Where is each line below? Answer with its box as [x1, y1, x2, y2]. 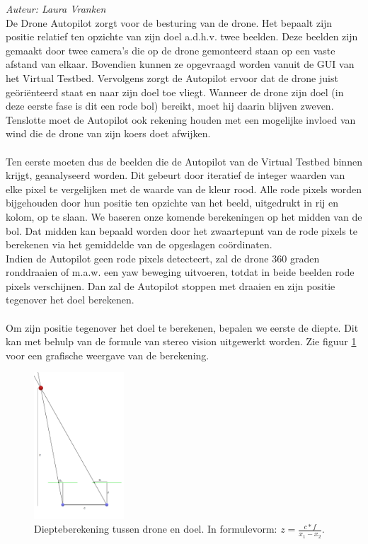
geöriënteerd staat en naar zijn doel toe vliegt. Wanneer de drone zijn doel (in [6, 84, 344, 99]
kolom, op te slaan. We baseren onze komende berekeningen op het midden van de [6, 209, 362, 224]
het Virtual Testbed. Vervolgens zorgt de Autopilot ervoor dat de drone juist [6, 70, 338, 85]
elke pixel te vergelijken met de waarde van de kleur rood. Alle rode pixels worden [6, 181, 362, 196]
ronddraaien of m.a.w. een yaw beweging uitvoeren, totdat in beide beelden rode [6, 265, 355, 279]
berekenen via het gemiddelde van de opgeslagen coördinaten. [6, 237, 272, 252]
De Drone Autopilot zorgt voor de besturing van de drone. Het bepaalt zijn [6, 15, 333, 30]
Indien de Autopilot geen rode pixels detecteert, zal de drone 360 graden [6, 250, 320, 265]
